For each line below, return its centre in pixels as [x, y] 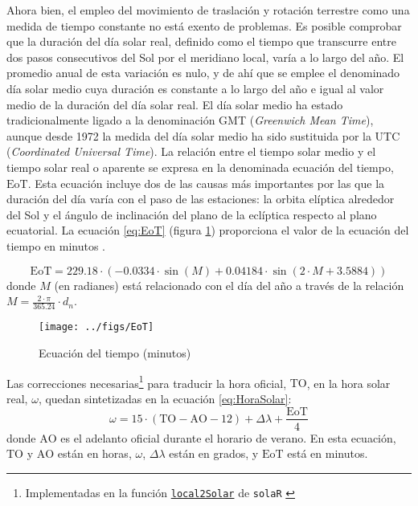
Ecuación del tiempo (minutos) [115, 353]
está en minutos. [328, 453]
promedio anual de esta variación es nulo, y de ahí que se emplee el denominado [203, 73]
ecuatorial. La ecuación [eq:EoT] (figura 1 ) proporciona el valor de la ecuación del [208, 230]
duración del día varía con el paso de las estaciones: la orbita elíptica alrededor [201, 199]
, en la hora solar [348, 383]
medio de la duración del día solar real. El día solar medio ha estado [175, 104]
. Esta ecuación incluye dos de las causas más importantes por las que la [206, 183]
